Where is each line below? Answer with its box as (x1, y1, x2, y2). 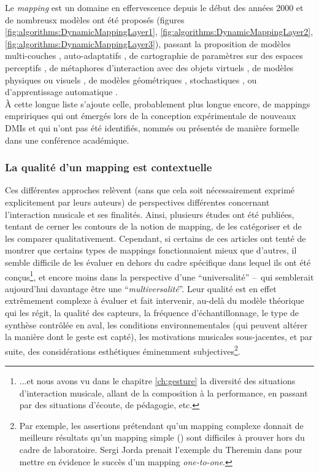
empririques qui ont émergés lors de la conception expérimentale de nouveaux (5, 109, 296, 122)
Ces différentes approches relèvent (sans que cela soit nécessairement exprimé (5, 184, 295, 196)
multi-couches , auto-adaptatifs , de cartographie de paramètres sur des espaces (5, 49, 303, 62)
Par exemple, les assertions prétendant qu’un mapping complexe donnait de (19, 419, 304, 431)
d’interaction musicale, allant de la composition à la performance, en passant (19, 386, 308, 399)
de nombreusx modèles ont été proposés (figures (5, 13, 185, 26)
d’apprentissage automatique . (5, 85, 118, 98)
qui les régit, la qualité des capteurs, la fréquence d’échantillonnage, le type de (5, 306, 299, 319)
